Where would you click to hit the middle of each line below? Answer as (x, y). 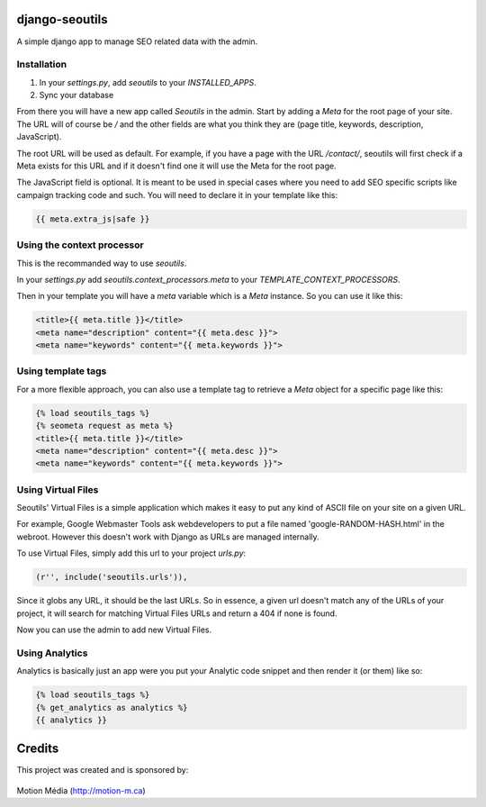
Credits (38, 749)
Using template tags (62, 371)
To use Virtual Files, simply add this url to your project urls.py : (131, 553)
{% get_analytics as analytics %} (112, 707)
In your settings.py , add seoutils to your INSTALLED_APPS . (148, 82)
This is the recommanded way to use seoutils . (102, 263)
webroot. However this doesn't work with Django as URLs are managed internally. (168, 537)
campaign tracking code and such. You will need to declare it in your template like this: (177, 195)
